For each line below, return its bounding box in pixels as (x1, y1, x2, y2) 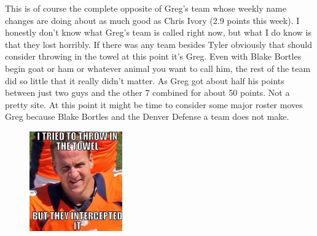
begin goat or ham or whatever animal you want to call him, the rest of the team (5, 61, 311, 74)
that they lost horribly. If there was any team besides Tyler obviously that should (5, 37, 312, 50)
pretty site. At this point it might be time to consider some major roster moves (5, 98, 303, 111)
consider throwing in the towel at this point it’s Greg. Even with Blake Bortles (5, 50, 302, 63)
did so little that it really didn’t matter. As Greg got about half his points (5, 74, 284, 87)
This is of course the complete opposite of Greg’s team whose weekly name (5, 2, 286, 14)
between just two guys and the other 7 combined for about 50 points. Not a (5, 86, 290, 99)
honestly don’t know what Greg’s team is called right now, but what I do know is (5, 26, 312, 39)
